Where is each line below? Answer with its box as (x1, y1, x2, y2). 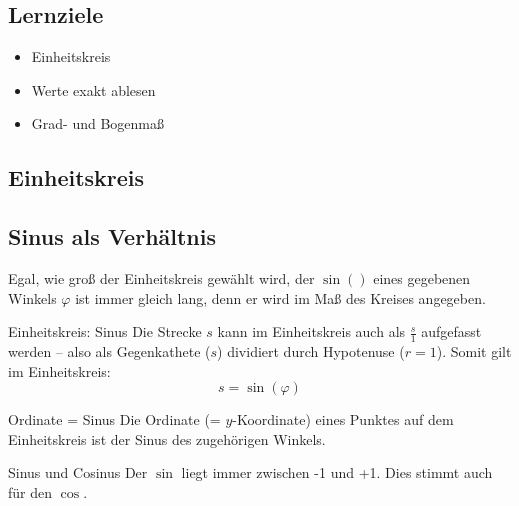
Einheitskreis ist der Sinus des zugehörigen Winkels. (8, 428, 326, 449)
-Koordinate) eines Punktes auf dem (232, 409, 454, 430)
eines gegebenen (373, 267, 471, 288)
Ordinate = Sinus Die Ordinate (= (8, 409, 221, 430)
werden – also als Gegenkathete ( (8, 340, 211, 361)
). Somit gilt (436, 340, 512, 361)
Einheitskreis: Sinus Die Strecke (8, 321, 202, 342)
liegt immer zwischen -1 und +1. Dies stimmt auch (181, 462, 493, 483)
